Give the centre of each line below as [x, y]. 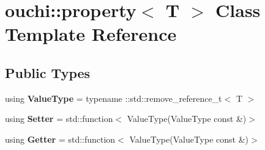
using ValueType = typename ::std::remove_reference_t [114, 98]
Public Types [48, 72]
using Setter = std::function [59, 119]
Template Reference [91, 34]
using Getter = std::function [60, 139]
